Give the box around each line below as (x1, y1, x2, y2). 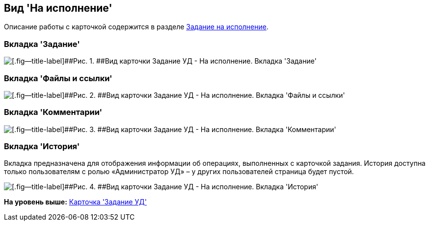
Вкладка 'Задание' (4, 39, 80, 49)
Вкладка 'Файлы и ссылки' (4, 73, 112, 83)
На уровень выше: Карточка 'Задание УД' (4, 198, 147, 206)
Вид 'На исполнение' (4, 2, 112, 14)
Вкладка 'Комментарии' (4, 107, 103, 117)
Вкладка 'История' (4, 141, 80, 152)
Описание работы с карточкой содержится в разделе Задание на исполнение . (4, 22, 268, 31)
